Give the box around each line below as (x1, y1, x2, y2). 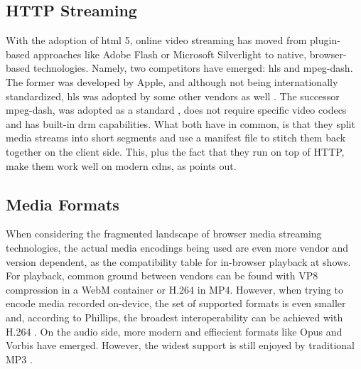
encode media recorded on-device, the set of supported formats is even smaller (6, 296, 346, 311)
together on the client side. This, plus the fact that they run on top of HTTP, (6, 144, 345, 159)
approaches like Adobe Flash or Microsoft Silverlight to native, (33, 46, 307, 61)
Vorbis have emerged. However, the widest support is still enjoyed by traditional (6, 338, 355, 353)
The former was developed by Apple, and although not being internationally (6, 74, 338, 89)
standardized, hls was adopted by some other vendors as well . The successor (6, 88, 340, 103)
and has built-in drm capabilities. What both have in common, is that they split (6, 116, 355, 131)
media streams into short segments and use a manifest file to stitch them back (6, 130, 346, 145)
